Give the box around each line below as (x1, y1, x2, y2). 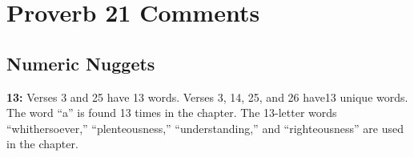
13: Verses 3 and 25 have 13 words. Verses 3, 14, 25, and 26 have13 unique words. (6, 88, 408, 105)
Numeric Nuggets (6, 50, 155, 75)
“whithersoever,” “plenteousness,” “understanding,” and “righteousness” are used (6, 119, 404, 136)
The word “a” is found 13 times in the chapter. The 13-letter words (6, 104, 337, 121)
